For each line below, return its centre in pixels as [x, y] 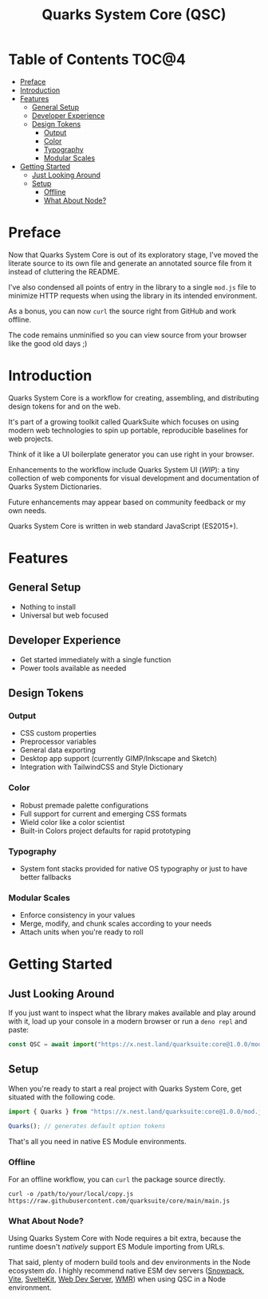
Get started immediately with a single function [95, 659]
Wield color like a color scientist [72, 822]
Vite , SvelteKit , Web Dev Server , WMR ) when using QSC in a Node [117, 1279]
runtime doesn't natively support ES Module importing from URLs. [116, 1247]
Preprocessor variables [58, 742]
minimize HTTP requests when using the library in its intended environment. [133, 295]
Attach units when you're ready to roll [81, 932]
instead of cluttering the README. [64, 271]
